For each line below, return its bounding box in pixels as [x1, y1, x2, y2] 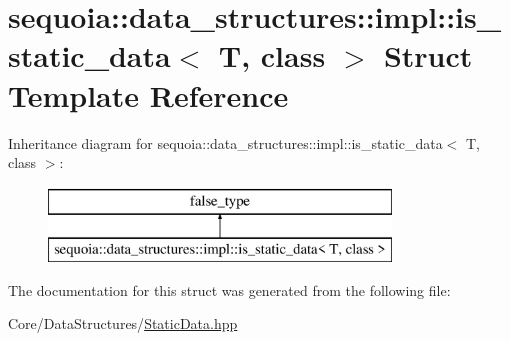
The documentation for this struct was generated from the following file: [8, 279, 451, 300]
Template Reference [8, 74, 289, 115]
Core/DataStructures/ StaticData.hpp [8, 313, 238, 334]
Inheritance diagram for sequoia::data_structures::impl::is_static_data [8, 132, 443, 153]
